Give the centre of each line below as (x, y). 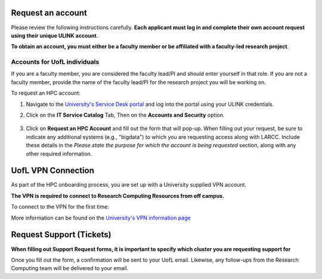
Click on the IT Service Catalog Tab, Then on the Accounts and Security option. (125, 115)
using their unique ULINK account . (55, 35)
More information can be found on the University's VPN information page (101, 218)
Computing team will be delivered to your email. (69, 268)
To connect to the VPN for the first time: (60, 207)
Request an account (49, 13)
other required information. (59, 154)
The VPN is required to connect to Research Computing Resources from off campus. (118, 196)
